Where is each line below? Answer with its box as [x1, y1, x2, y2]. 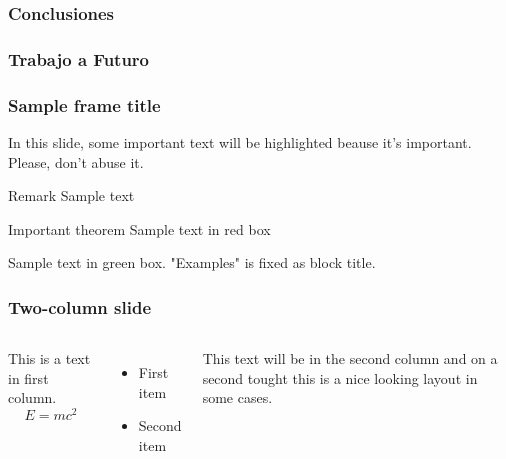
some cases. [202, 387, 273, 408]
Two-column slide [8, 294, 152, 319]
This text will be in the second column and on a [202, 348, 498, 369]
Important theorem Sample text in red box [8, 218, 271, 239]
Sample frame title [8, 92, 161, 117]
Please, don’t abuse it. [8, 151, 144, 172]
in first [8, 367, 49, 388]
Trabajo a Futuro [8, 46, 150, 71]
